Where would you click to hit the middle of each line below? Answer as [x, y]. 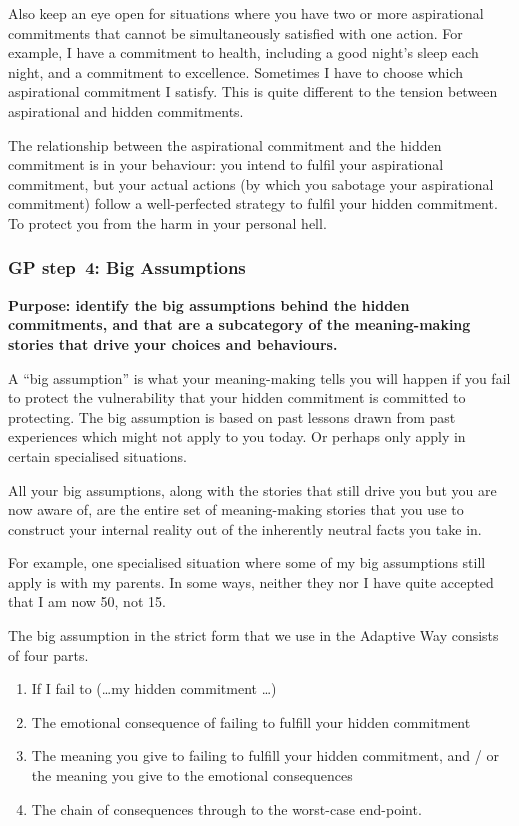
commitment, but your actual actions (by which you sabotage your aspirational [251, 183]
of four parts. [48, 654]
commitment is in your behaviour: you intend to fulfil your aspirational [226, 164]
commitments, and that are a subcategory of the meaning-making [239, 324]
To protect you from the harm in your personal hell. [167, 222]
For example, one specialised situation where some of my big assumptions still [247, 562]
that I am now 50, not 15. [87, 601]
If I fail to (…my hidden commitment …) [154, 688]
